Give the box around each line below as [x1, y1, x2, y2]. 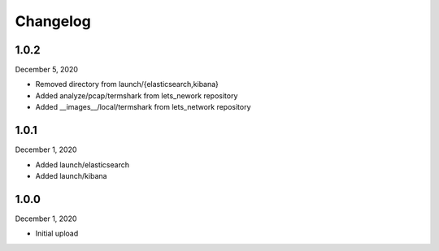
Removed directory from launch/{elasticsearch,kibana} [35, 80, 219, 89]
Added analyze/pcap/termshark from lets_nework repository [35, 90, 238, 101]
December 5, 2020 [15, 65, 79, 75]
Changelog [15, 12, 91, 30]
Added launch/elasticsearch [35, 159, 130, 170]
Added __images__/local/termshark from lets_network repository [35, 102, 251, 112]
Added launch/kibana [35, 171, 107, 180]
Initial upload [35, 228, 79, 239]
